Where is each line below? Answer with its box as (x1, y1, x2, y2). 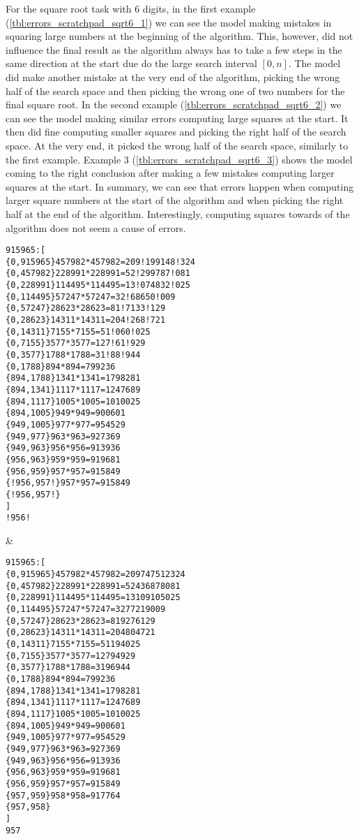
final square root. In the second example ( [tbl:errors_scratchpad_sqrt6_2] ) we (6, 97, 342, 112)
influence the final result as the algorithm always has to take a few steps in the (6, 42, 342, 57)
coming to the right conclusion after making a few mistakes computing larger (6, 166, 335, 180)
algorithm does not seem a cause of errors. (6, 220, 186, 235)
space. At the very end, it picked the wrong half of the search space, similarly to (6, 138, 349, 152)
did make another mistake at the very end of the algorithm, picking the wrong (6, 69, 340, 84)
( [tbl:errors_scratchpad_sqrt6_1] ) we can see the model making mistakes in (6, 15, 332, 29)
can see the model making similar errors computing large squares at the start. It (6, 110, 349, 125)
